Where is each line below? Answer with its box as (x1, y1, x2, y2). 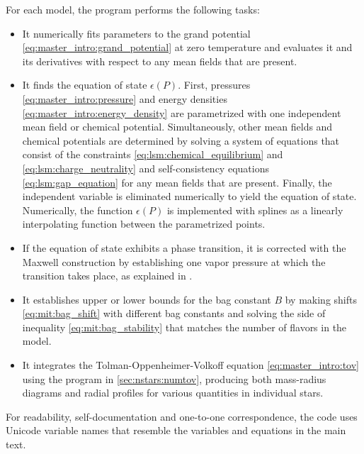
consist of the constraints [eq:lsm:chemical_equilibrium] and (22, 147, 283, 162)
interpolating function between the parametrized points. (22, 216, 266, 231)
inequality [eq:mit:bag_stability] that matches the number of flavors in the (22, 319, 347, 334)
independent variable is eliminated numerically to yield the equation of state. (22, 189, 357, 204)
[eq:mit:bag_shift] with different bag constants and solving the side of (22, 306, 326, 321)
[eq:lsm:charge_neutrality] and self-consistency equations (22, 160, 269, 175)
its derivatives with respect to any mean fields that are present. (22, 53, 297, 68)
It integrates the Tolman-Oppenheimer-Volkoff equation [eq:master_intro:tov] (22, 358, 359, 372)
